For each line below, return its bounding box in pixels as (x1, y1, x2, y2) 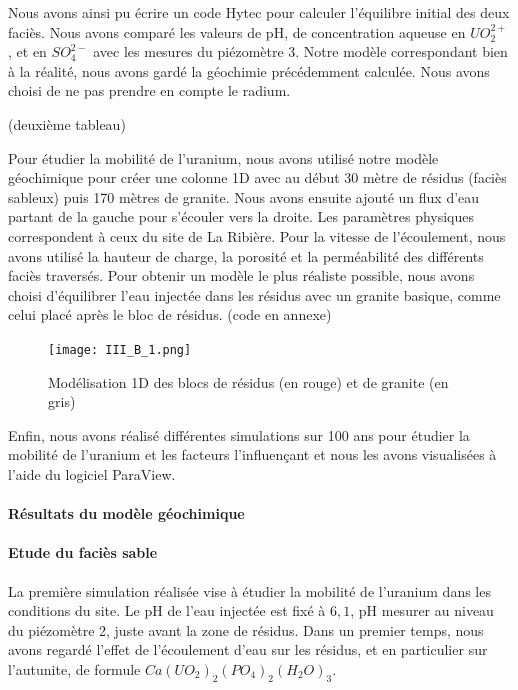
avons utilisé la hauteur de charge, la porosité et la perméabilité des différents (8, 245, 484, 266)
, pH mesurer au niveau (350, 600, 494, 621)
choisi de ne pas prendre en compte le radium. (8, 80, 291, 101)
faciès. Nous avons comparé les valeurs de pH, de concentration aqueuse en (8, 21, 466, 42)
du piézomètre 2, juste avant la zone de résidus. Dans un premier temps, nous (8, 619, 484, 640)
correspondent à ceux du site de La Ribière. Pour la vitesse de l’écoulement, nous (8, 225, 506, 246)
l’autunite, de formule (8, 658, 141, 679)
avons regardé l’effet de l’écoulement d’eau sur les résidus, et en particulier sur (8, 639, 488, 660)
